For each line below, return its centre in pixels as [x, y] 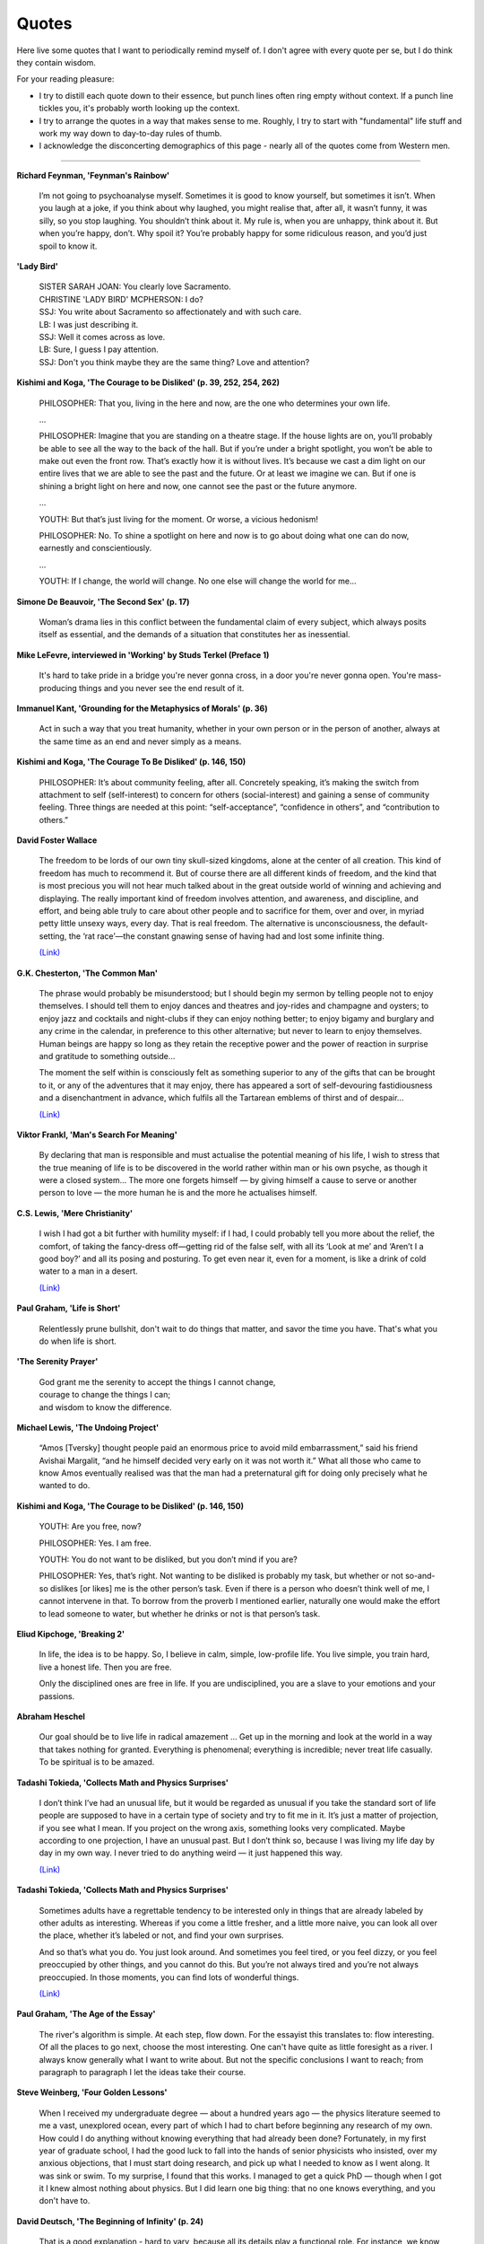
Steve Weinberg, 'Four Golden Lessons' [92, 2092]
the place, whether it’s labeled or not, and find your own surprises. [161, 1935]
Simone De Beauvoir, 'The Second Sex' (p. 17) [103, 601]
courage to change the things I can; [104, 1395]
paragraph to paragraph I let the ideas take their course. [143, 2072]
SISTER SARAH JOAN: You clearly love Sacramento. [135, 286]
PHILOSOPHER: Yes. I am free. [95, 1543]
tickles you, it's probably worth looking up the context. [139, 109]
